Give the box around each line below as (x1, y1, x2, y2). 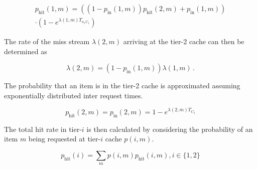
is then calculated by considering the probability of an (86, 123, 253, 134)
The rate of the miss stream (4, 36, 90, 47)
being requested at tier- (28, 133, 101, 144)
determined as (4, 46, 47, 56)
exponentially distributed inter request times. (4, 90, 143, 100)
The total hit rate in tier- (4, 123, 82, 134)
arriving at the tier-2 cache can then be (123, 36, 244, 47)
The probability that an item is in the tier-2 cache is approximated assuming (4, 80, 240, 91)
